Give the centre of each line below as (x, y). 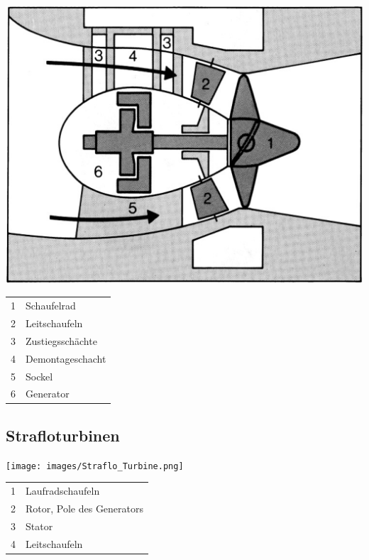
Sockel (39, 376)
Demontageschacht (66, 358)
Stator (39, 526)
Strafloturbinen (63, 435)
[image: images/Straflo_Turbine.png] (95, 466)
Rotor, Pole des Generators (85, 508)
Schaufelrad (51, 306)
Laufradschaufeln (63, 491)
